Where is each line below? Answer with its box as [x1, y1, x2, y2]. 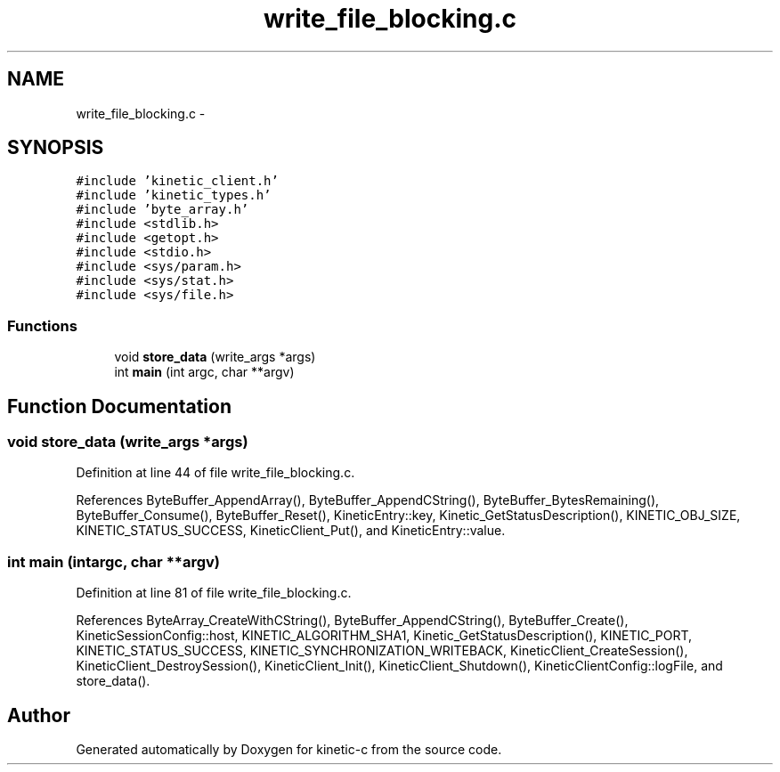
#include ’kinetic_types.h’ [76, 188, 272, 203]
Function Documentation [7, 394, 232, 418]
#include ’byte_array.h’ [76, 202, 249, 217]
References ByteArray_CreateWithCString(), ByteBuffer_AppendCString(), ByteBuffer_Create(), [76, 613, 629, 629]
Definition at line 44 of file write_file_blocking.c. [76, 465, 355, 481]
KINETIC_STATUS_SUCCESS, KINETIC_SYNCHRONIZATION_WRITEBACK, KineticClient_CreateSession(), [76, 643, 688, 659]
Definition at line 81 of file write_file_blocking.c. [76, 585, 352, 601]
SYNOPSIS [7, 136, 104, 159]
